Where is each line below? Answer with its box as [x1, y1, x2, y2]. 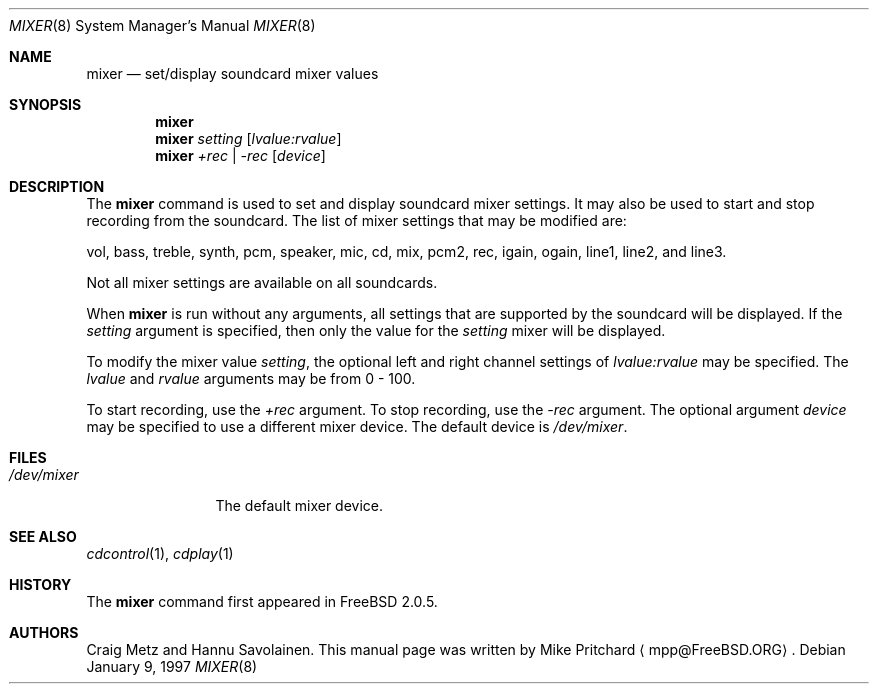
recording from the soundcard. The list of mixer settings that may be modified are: [86, 212, 627, 229]
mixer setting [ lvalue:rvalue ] [155, 130, 342, 147]
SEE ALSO [9, 528, 77, 545]
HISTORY [9, 576, 72, 593]
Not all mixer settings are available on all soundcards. [86, 274, 438, 291]
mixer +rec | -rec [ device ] [155, 147, 326, 164]
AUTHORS [9, 624, 79, 641]
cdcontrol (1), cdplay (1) [86, 545, 234, 562]
